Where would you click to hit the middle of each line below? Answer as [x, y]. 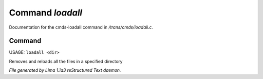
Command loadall [46, 13]
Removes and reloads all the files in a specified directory [66, 61]
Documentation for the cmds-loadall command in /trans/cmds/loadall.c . [81, 27]
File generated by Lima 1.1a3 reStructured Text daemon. [65, 70]
